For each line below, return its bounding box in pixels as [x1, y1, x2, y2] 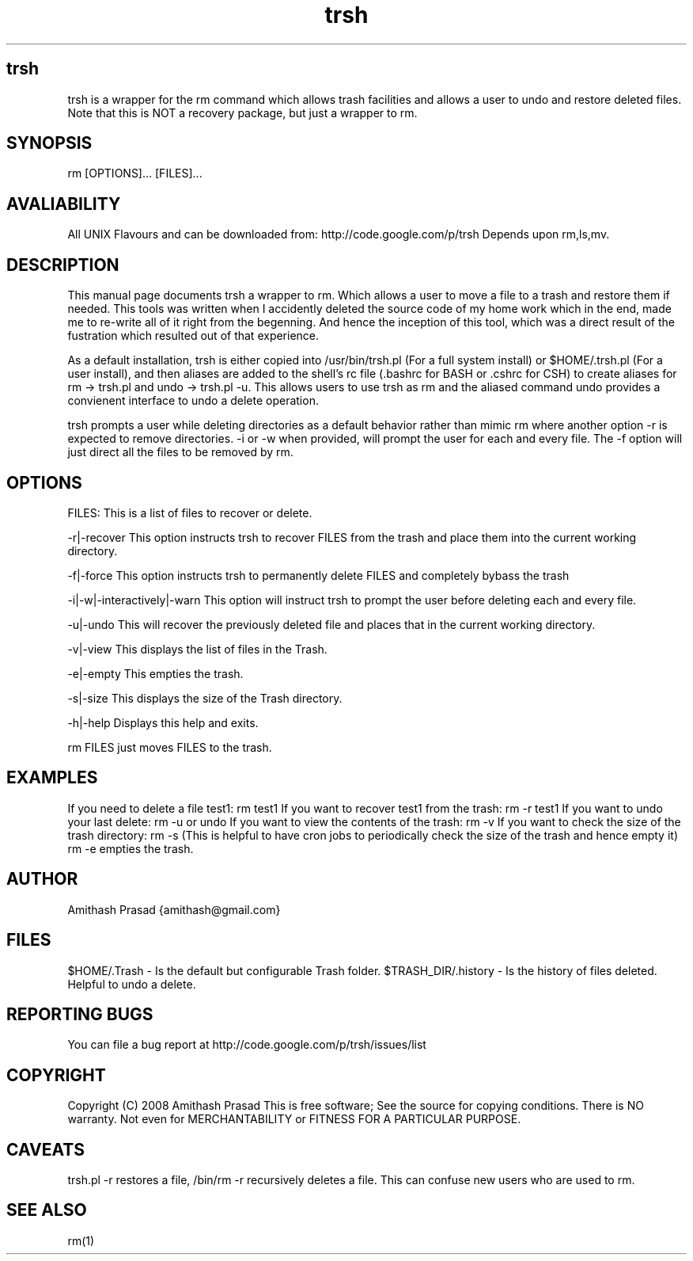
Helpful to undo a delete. [67, 977, 196, 991]
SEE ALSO [6, 1200, 87, 1221]
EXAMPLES [6, 768, 98, 788]
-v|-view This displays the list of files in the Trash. [67, 642, 328, 656]
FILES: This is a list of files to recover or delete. [67, 505, 312, 520]
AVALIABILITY [6, 193, 121, 214]
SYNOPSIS [6, 133, 93, 154]
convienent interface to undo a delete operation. [67, 394, 319, 408]
